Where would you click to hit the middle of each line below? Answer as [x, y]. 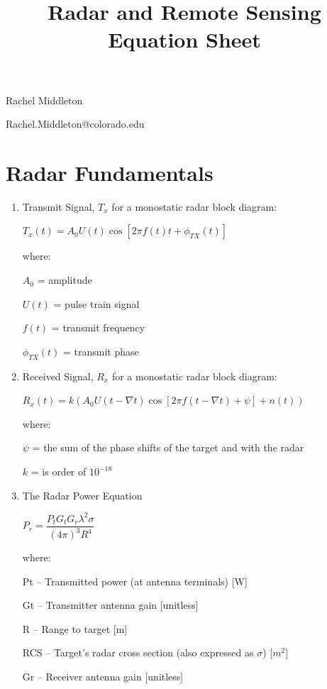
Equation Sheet [184, 39]
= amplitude [65, 280]
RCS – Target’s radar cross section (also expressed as [138, 652]
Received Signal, [58, 376]
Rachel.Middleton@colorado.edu [75, 124]
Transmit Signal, [59, 206]
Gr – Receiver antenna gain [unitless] [103, 677]
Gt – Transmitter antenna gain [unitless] [110, 605]
